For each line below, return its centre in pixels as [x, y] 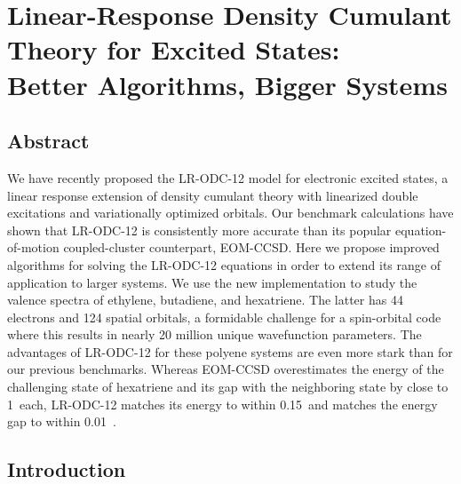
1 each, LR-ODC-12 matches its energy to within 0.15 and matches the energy [223, 404]
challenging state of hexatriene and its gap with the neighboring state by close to [228, 387]
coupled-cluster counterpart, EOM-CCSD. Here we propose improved [251, 247]
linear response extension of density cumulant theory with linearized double [213, 195]
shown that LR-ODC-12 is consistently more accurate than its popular [199, 230]
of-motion [33, 247]
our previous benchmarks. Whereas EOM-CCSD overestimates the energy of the [226, 369]
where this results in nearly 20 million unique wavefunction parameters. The [215, 334]
